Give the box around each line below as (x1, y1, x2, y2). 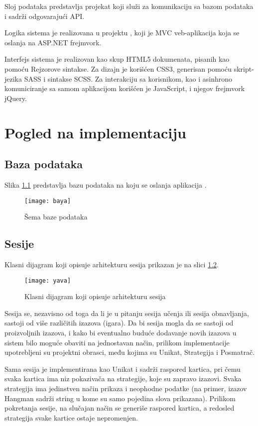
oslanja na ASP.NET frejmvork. (4, 37, 102, 47)
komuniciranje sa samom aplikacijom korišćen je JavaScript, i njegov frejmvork (4, 83, 245, 94)
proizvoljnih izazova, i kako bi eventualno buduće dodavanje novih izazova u (4, 327, 237, 337)
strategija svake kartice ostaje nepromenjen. (4, 412, 138, 423)
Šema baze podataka (24, 212, 88, 222)
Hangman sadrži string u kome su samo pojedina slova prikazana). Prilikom (4, 393, 236, 403)
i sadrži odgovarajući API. (4, 10, 85, 21)
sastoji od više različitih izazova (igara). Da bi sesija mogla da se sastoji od (4, 318, 234, 328)
